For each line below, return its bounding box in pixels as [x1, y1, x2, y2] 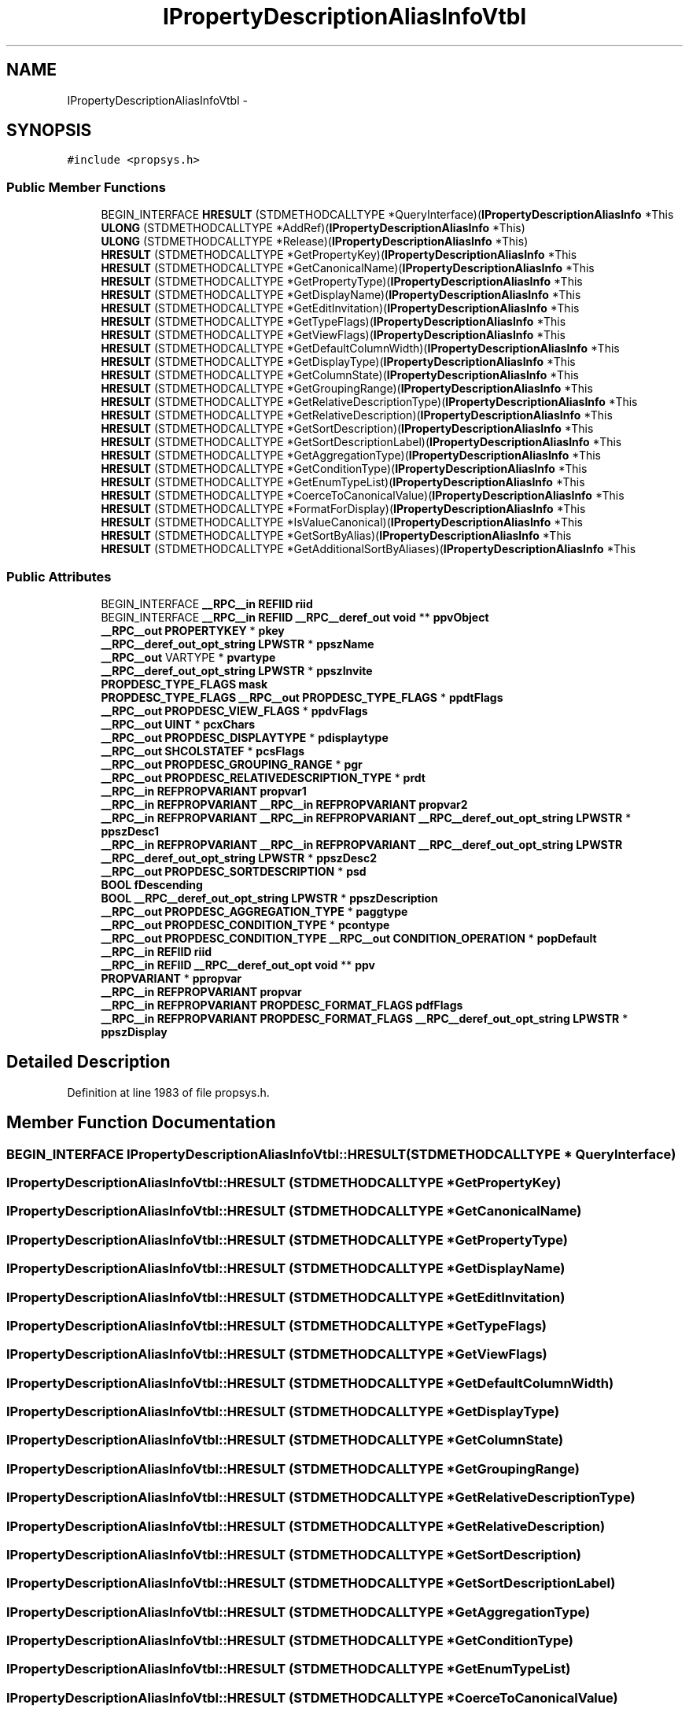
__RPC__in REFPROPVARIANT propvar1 [101, 784, 307, 798]
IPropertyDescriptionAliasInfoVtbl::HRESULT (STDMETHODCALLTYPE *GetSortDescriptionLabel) [6, 1575, 616, 1592]
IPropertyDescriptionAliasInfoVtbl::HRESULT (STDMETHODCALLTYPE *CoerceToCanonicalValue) [6, 1689, 618, 1706]
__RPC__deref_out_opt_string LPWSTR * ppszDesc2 [101, 850, 377, 865]
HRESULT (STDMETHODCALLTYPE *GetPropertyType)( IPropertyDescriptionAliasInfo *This [101, 275, 583, 289]
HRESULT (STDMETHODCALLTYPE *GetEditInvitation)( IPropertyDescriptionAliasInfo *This [101, 301, 580, 315]
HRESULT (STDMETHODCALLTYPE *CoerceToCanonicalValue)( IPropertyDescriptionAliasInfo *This [101, 489, 625, 503]
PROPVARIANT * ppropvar [101, 971, 242, 985]
